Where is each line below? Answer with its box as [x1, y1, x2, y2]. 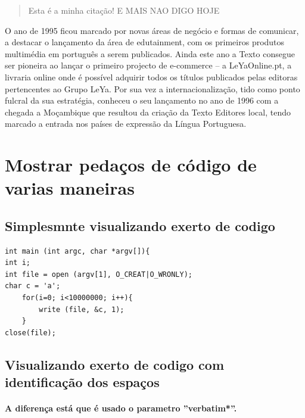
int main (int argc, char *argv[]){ [5, 247, 150, 255]
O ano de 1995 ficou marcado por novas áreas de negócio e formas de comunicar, [5, 24, 299, 36]
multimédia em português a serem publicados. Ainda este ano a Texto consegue [5, 47, 295, 60]
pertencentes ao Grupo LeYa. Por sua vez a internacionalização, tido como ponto [5, 82, 300, 95]
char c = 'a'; [5, 282, 61, 291]
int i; [5, 258, 30, 267]
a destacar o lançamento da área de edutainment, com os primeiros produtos [5, 36, 285, 48]
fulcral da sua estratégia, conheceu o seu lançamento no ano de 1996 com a [5, 94, 279, 107]
